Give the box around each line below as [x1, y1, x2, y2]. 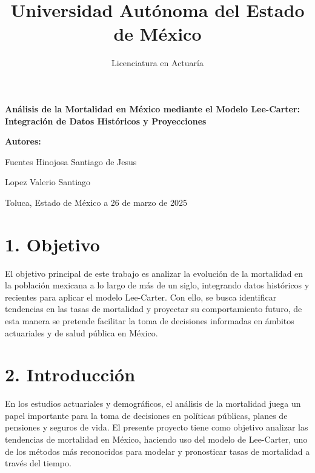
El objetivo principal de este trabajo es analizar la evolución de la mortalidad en [5, 267, 303, 279]
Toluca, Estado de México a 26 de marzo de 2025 [5, 196, 187, 208]
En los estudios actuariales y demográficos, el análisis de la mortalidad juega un [5, 397, 301, 410]
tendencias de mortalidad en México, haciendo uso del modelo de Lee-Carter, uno [5, 433, 308, 446]
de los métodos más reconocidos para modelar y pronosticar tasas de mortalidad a [5, 444, 310, 457]
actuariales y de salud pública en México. [5, 326, 158, 339]
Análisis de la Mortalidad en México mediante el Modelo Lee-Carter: [5, 102, 300, 115]
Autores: [5, 135, 41, 148]
